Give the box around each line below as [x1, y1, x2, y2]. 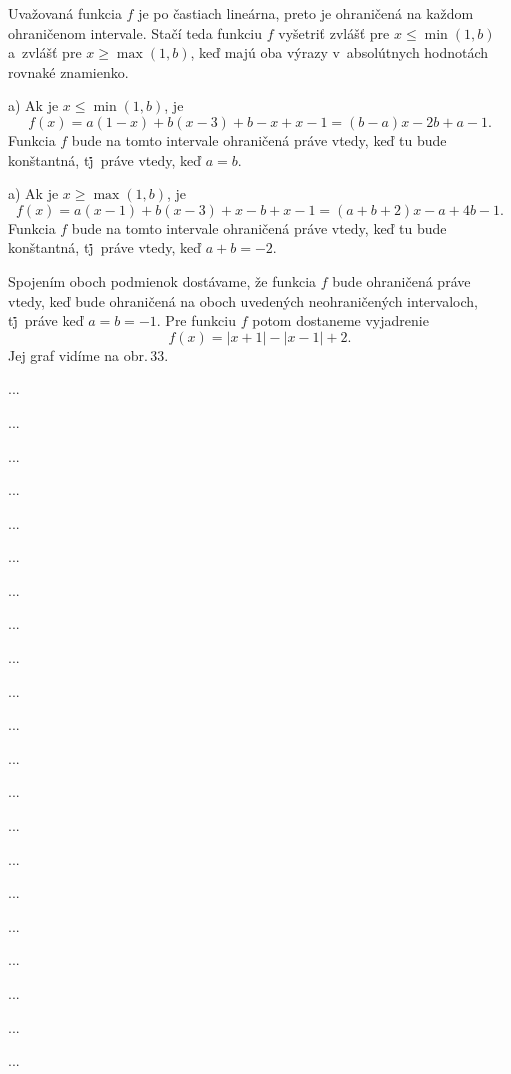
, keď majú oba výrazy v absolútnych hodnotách [190, 42, 489, 63]
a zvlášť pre [8, 42, 82, 63]
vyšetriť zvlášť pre [278, 22, 390, 43]
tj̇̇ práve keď [8, 310, 84, 331]
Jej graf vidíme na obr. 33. [8, 344, 169, 365]
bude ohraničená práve [332, 270, 471, 291]
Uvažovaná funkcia [8, 3, 122, 23]
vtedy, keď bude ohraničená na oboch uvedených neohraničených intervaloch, [8, 290, 478, 311]
